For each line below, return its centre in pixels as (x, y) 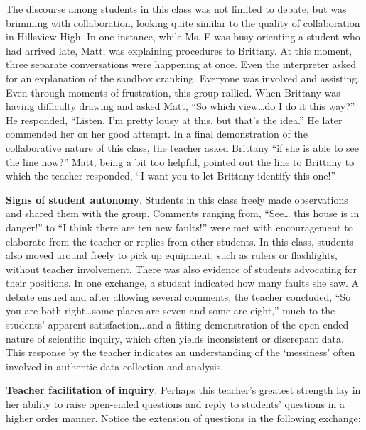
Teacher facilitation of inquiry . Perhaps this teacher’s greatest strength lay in (183, 390)
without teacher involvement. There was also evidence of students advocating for (181, 269)
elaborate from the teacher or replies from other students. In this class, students (180, 241)
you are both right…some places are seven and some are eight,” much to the (171, 310)
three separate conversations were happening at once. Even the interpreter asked (181, 64)
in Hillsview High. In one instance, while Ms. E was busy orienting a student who (183, 37)
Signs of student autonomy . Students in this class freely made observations (177, 199)
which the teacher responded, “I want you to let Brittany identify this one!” (171, 176)
